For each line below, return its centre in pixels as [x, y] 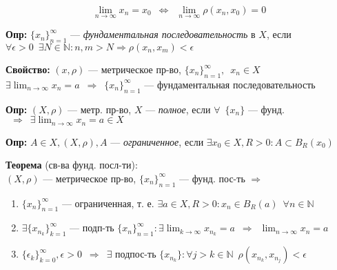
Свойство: [28, 69]
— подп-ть [92, 228]
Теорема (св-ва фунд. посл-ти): [72, 165]
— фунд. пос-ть [212, 178]
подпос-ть [136, 254]
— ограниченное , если [157, 141]
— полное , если [178, 109]
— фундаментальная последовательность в [163, 34]
